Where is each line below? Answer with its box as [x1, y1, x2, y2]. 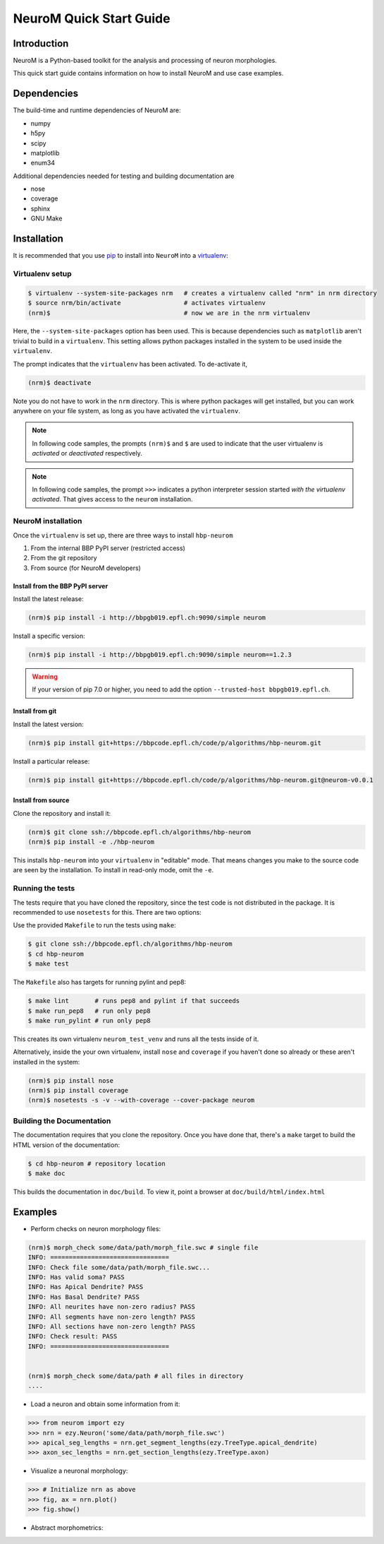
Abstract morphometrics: [30, 1524, 104, 1532]
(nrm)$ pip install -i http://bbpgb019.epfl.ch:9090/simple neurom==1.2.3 [27, 651, 292, 659]
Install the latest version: [13, 720, 84, 728]
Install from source [13, 796, 70, 804]
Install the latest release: [13, 595, 84, 603]
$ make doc [27, 1169, 66, 1177]
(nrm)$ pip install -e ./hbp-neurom [27, 838, 155, 846]
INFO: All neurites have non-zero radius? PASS [27, 1303, 195, 1311]
